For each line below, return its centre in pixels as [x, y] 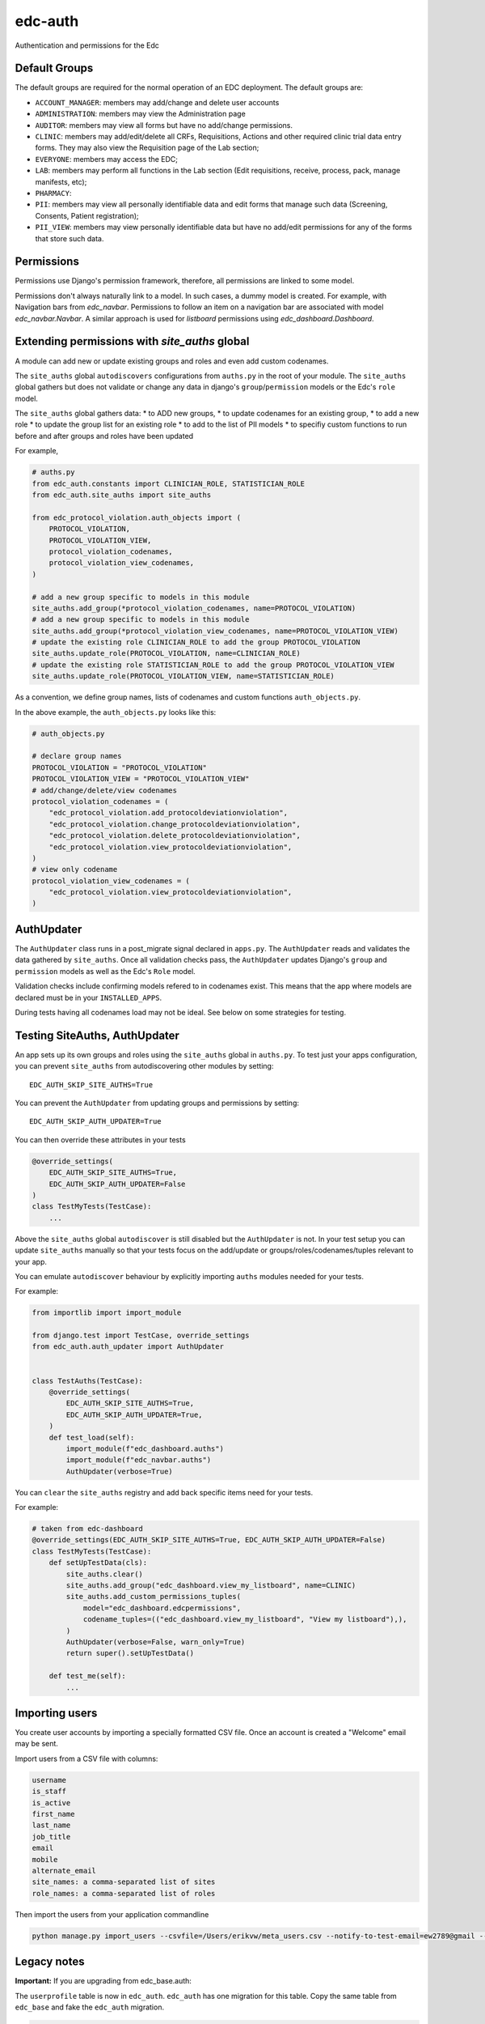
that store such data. [70, 238]
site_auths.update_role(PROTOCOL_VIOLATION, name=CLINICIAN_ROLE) [166, 653]
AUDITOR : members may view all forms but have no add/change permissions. [164, 125]
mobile [45, 1859]
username [49, 1780]
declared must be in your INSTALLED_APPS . [88, 997]
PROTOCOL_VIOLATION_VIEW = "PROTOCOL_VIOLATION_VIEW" [141, 779]
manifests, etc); [61, 181]
